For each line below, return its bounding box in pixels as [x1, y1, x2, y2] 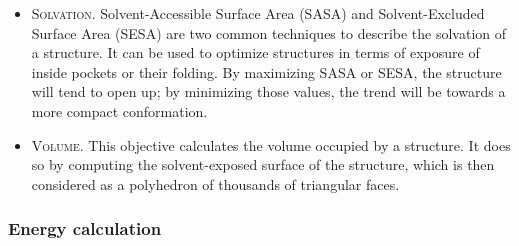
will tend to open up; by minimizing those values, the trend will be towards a [31, 81, 506, 102]
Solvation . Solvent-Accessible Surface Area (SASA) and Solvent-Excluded [31, 3, 485, 23]
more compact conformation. [31, 100, 208, 121]
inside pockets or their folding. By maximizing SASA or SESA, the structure [31, 61, 502, 82]
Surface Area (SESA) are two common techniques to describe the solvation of [31, 22, 507, 43]
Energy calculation [8, 216, 162, 241]
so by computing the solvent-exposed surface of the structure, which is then [31, 154, 495, 175]
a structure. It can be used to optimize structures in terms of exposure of [31, 42, 480, 63]
